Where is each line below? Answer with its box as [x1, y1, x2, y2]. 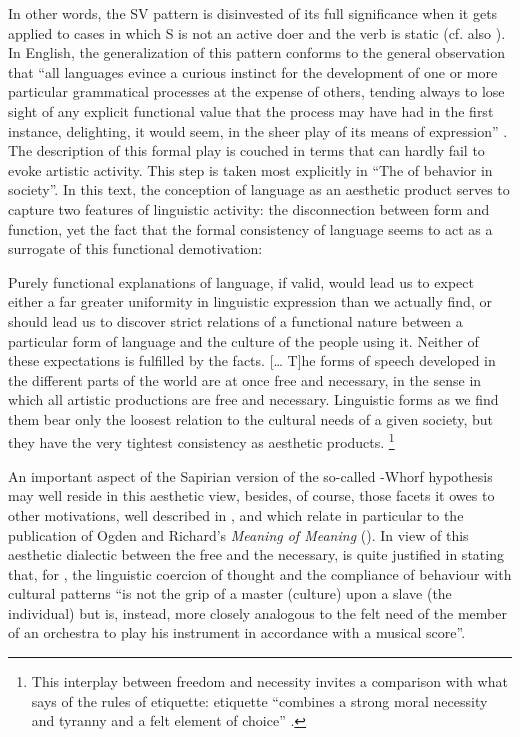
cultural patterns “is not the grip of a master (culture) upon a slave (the [8, 583, 452, 604]
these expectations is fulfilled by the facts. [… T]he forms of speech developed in [8, 350, 496, 371]
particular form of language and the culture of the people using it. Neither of [8, 330, 479, 351]
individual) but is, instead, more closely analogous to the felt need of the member [8, 602, 507, 623]
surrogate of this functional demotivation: [8, 238, 263, 259]
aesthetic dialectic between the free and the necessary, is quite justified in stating [8, 544, 504, 565]
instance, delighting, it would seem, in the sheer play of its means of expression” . [8, 120, 508, 141]
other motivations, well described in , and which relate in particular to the [8, 504, 464, 525]
